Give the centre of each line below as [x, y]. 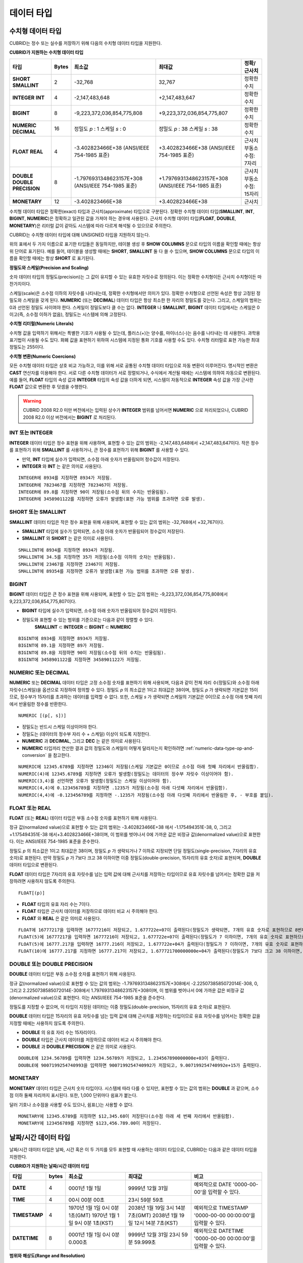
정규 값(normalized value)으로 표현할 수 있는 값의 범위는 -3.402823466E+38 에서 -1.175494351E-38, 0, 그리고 [120, 827]
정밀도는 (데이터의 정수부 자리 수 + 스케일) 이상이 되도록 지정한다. [86, 734]
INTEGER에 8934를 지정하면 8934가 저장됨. [65, 478]
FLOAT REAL [28, 152]
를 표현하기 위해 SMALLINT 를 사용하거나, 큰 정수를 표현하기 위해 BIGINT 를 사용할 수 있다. [99, 450]
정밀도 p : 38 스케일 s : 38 [188, 129]
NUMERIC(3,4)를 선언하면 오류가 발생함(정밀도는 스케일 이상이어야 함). [95, 781]
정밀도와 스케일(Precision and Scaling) [49, 267]
